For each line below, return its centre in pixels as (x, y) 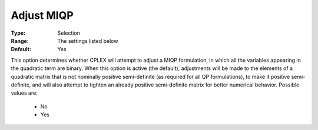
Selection (69, 33)
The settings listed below (88, 41)
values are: (24, 93)
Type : (18, 33)
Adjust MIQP (42, 15)
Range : (20, 41)
